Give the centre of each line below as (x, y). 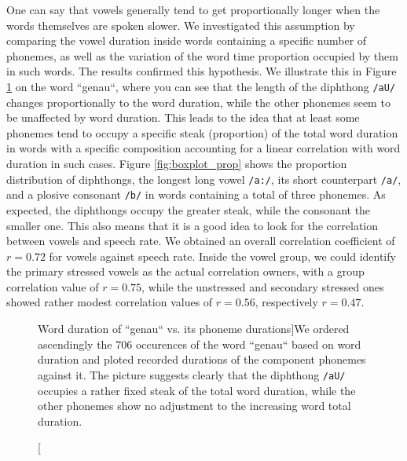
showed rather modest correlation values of (110, 302)
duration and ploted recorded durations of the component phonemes (202, 359)
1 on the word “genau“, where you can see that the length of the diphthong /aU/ (201, 86)
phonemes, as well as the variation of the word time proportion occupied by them (202, 55)
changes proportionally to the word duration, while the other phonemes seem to (198, 102)
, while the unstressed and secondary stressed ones (263, 286)
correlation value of (53, 286)
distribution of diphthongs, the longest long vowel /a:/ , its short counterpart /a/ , (204, 179)
